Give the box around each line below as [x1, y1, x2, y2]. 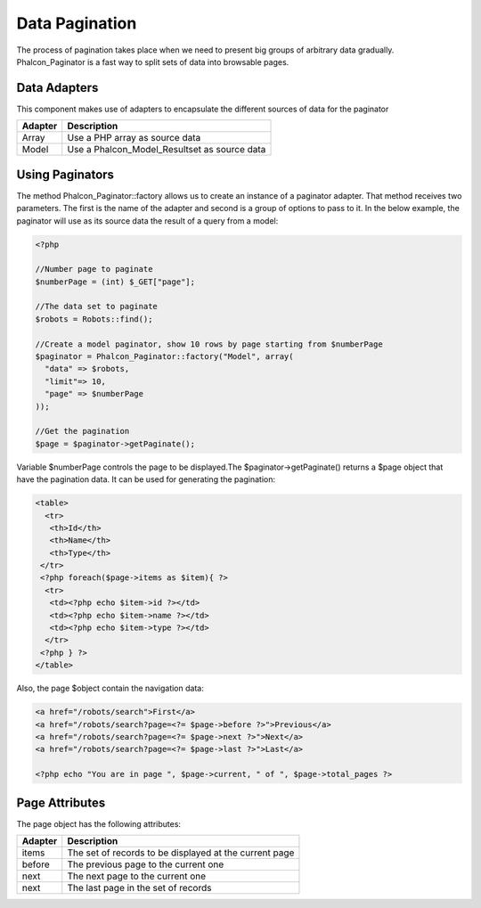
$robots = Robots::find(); [35, 314, 153, 324]
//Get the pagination [35, 426, 130, 437]
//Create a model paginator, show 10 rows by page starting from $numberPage [35, 339, 383, 349]
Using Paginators [16, 167, 115, 182]
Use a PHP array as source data [67, 132, 201, 144]
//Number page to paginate [35, 264, 153, 274]
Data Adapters [16, 80, 99, 95]
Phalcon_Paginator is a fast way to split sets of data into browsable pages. [16, 56, 289, 67]
